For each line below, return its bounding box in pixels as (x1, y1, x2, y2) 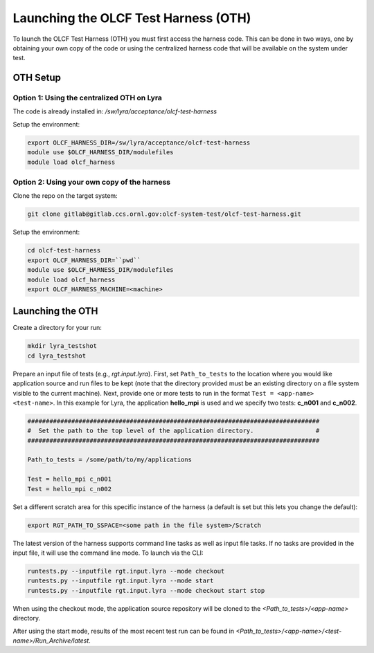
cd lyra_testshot (27, 351, 87, 360)
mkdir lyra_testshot (27, 342, 97, 350)
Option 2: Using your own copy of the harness (12, 177, 171, 187)
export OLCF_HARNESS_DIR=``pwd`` (27, 256, 141, 264)
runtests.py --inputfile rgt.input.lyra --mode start (27, 577, 214, 585)
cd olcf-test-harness (27, 246, 101, 255)
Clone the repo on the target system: (12, 192, 118, 200)
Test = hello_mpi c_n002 (27, 485, 112, 493)
